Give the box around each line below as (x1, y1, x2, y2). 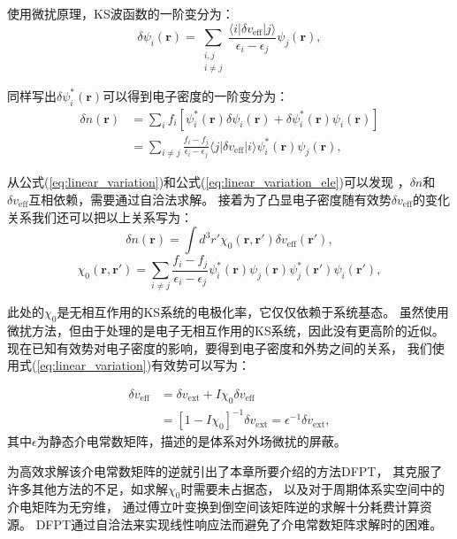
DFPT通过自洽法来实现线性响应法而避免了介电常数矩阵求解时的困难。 (35, 514, 443, 533)
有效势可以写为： (151, 356, 251, 374)
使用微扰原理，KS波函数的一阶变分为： (7, 4, 234, 22)
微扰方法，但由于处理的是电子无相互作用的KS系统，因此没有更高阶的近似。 (7, 321, 445, 340)
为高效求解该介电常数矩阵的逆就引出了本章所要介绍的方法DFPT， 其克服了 (7, 461, 443, 480)
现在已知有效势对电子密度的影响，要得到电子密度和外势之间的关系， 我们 (7, 338, 432, 357)
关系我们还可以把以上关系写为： (7, 207, 193, 226)
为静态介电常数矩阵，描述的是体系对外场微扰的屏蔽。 (36, 432, 347, 450)
